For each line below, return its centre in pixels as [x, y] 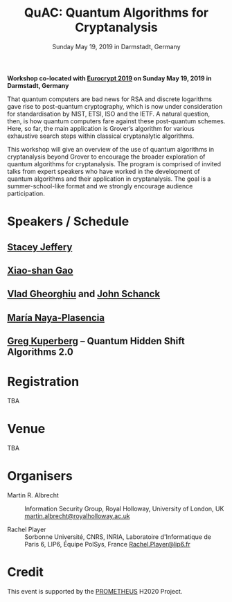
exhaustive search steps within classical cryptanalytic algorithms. [101, 136]
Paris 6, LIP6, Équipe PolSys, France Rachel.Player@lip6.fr [107, 544]
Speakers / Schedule [68, 221]
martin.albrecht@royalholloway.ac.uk [77, 516]
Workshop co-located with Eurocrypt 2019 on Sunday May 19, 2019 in [109, 78]
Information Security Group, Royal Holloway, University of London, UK [124, 508]
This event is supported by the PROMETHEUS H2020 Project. [95, 591]
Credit [25, 572]
